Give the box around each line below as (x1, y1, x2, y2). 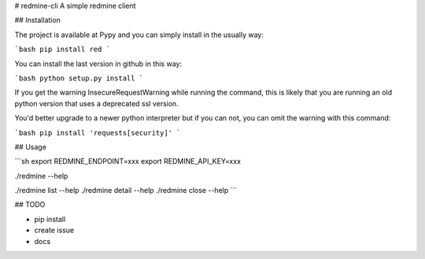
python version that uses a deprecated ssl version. (14, 98, 179, 108)
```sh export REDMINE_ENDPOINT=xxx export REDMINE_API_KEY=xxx (14, 157, 242, 166)
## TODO (14, 200, 46, 209)
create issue (34, 225, 75, 235)
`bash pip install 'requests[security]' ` (14, 128, 181, 137)
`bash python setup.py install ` (14, 73, 144, 83)
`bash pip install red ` (14, 45, 110, 54)
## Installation (14, 16, 61, 25)
